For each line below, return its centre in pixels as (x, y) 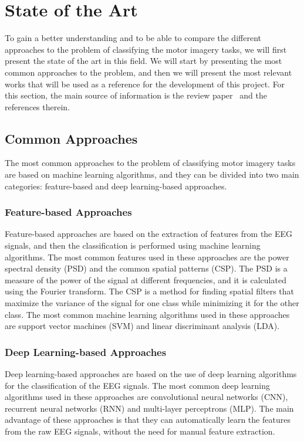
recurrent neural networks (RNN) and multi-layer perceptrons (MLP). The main (149, 408)
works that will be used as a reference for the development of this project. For (145, 84)
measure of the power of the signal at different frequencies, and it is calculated (146, 279)
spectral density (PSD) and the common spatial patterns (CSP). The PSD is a (146, 268)
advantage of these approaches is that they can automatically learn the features (148, 420)
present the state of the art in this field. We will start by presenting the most (143, 61)
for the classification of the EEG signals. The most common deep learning (138, 385)
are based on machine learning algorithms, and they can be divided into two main (152, 174)
